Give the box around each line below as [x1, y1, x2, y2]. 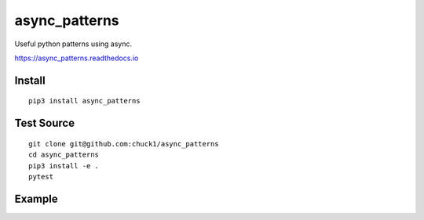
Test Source [14, 117, 75, 130]
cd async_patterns [28, 150, 100, 160]
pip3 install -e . [28, 161, 100, 170]
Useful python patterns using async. [14, 39, 133, 49]
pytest [28, 172, 54, 181]
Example [14, 192, 58, 205]
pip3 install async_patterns [28, 96, 141, 106]
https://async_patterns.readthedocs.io [14, 53, 139, 63]
